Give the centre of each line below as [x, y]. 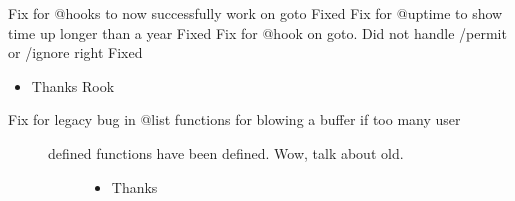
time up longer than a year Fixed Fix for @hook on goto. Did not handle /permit [257, 32]
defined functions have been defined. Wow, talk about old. [226, 152]
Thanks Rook [73, 85]
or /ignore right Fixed [75, 52]
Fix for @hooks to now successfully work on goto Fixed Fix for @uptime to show [255, 13]
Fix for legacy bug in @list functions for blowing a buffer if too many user [234, 119]
